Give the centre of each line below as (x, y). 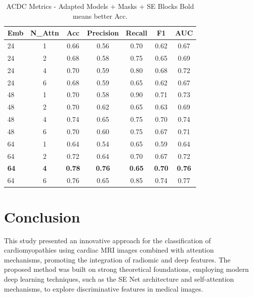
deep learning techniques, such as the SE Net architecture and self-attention (119, 278)
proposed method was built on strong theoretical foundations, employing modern (126, 269)
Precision (103, 33)
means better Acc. (100, 16)
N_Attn (45, 33)
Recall (136, 33)
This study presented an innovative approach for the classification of (107, 240)
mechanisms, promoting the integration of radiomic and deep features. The (117, 259)
